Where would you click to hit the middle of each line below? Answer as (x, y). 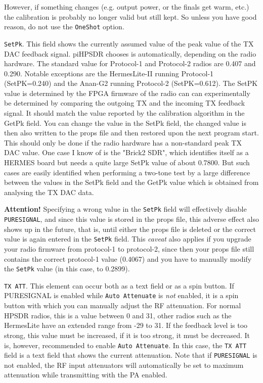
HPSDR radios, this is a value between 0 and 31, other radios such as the (118, 315)
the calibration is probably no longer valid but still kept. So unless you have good (130, 16)
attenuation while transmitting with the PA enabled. (86, 375)
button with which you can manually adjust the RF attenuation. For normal (123, 305)
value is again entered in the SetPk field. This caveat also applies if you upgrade (128, 239)
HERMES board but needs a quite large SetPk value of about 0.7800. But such (127, 162)
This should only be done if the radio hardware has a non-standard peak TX (123, 142)
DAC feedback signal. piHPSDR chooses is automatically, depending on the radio (130, 53)
